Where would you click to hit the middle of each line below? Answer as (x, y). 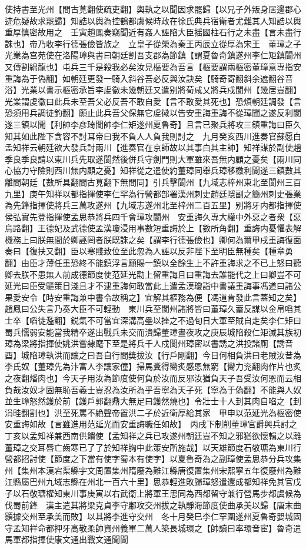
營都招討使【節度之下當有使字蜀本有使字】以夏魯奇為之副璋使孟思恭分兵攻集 (153, 459)
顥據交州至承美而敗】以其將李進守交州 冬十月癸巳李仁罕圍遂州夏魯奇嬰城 (149, 516)
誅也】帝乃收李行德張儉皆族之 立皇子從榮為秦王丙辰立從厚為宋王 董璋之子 (153, 43)
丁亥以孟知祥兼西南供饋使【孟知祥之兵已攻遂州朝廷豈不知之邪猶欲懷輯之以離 (153, 435)
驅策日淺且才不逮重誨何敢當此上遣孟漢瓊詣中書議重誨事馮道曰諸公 (173, 286)
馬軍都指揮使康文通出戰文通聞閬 (66, 539)
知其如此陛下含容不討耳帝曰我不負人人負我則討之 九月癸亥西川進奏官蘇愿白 (153, 136)
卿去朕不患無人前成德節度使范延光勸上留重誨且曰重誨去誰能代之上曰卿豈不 (149, 274)
